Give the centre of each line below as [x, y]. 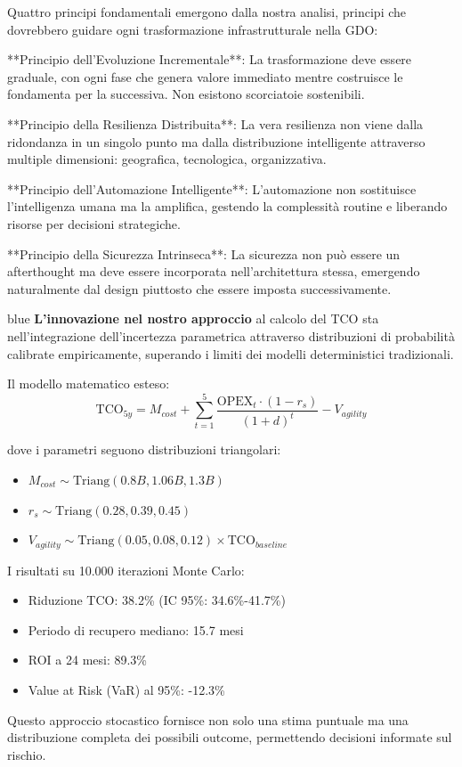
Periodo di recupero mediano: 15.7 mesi [136, 629]
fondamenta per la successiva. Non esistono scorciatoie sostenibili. [186, 94]
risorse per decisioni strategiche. [94, 223]
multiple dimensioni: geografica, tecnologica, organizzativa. [167, 159]
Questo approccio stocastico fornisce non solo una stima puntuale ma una [208, 719]
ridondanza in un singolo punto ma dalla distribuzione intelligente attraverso [216, 141]
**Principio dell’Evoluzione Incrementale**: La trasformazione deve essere [210, 59]
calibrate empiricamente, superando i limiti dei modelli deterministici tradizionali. [231, 353]
